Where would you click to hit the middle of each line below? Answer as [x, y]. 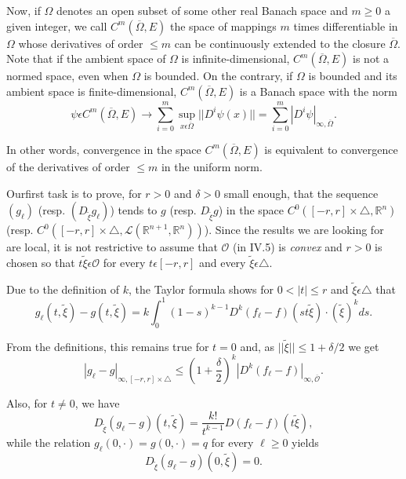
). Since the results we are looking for [294, 230]
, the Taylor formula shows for [201, 289]
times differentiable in [346, 26]
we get [364, 346]
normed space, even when [67, 76]
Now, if [24, 10]
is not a [371, 59]
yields [305, 442]
